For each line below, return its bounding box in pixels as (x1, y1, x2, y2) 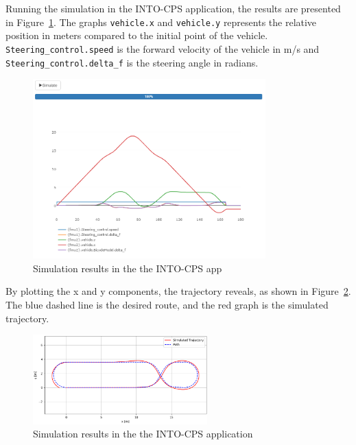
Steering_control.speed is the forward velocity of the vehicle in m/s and (5, 41, 320, 56)
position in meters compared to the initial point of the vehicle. (5, 28, 268, 43)
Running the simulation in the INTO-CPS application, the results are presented (5, 1, 341, 15)
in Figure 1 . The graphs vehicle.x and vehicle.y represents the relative (5, 14, 317, 29)
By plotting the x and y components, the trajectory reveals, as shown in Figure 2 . (5, 284, 351, 298)
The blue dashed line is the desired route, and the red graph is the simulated (5, 298, 329, 312)
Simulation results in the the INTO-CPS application (33, 426, 253, 441)
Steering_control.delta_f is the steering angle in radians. (5, 55, 259, 69)
